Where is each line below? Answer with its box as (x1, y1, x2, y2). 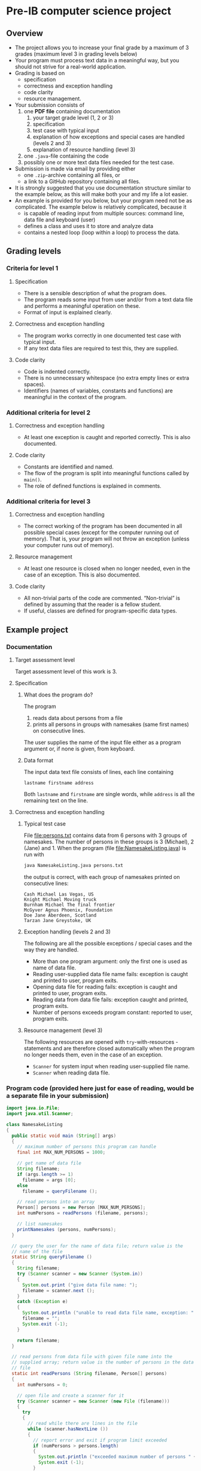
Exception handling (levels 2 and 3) (23, 928, 111, 935)
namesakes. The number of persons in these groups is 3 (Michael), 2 (23, 838, 194, 845)
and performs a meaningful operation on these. (23, 302, 141, 310)
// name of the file (11, 1248, 63, 1254)
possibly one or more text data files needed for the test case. (23, 159, 175, 166)
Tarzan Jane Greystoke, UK (23, 917, 92, 923)
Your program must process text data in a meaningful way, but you (14, 57, 179, 64)
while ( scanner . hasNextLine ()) (28, 1426, 109, 1432)
